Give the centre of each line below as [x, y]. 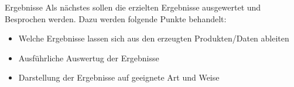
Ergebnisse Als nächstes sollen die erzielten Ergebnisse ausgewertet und [133, 7]
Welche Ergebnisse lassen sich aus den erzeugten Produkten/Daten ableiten [154, 38]
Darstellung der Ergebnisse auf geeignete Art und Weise [119, 77]
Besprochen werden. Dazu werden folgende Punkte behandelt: [116, 18]
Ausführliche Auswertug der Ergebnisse [89, 58]
